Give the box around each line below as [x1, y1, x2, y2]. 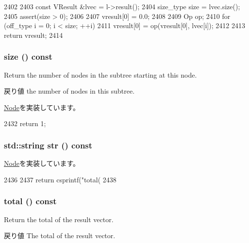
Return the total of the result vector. [4, 214, 114, 224]
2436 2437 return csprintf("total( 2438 [4, 174, 116, 184]
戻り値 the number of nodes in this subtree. [4, 86, 135, 96]
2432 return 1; [4, 118, 46, 129]
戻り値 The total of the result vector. [4, 230, 116, 241]
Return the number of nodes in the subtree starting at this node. [4, 69, 197, 80]
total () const [4, 195, 57, 207]
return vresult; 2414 [4, 30, 63, 40]
